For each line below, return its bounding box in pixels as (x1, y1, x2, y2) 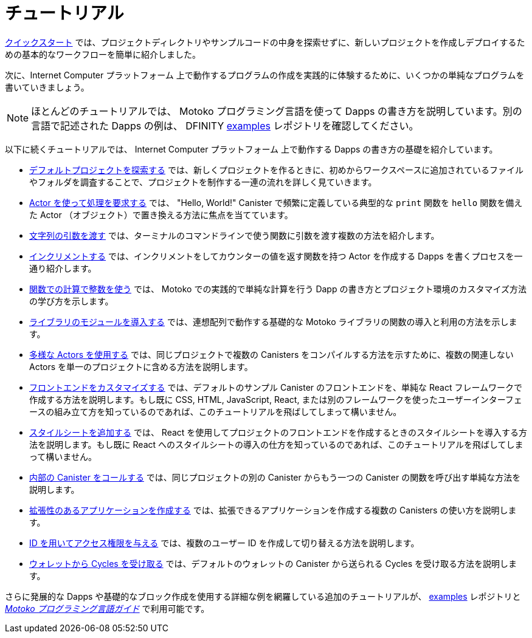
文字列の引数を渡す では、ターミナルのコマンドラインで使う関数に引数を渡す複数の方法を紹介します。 (29, 230, 440, 241)
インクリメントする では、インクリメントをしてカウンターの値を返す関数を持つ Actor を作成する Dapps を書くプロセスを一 (29, 250, 523, 261)
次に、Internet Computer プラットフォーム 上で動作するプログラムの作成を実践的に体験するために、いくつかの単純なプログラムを (5, 69, 525, 80)
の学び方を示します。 (29, 295, 114, 306)
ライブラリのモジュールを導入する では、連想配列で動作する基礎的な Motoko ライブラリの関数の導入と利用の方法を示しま (29, 316, 517, 327)
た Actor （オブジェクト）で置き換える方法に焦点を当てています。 (29, 209, 293, 220)
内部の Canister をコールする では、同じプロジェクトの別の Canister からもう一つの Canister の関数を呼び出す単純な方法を (29, 472, 521, 482)
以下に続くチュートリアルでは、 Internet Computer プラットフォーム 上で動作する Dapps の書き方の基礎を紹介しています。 (5, 143, 498, 154)
